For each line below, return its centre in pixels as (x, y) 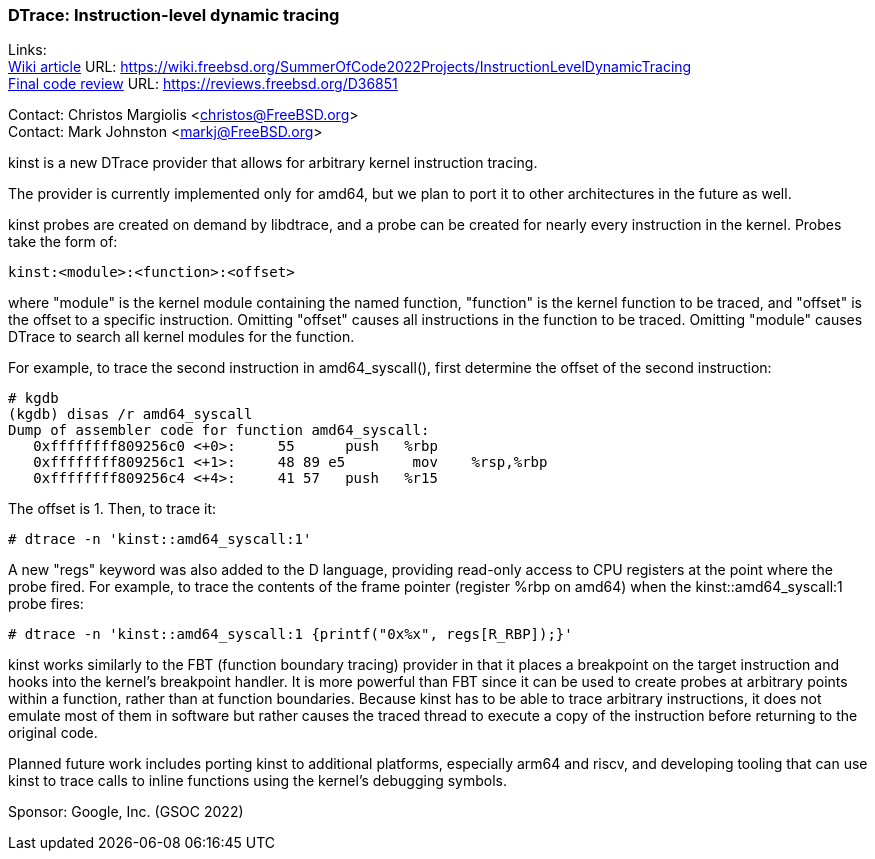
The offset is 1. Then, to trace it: (112, 509)
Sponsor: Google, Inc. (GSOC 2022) (126, 812)
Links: (27, 50)
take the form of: (63, 242)
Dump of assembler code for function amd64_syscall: (219, 430)
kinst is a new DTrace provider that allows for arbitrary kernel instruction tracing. (273, 163)
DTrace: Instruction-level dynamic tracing (174, 15)
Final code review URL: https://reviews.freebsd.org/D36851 (203, 84)
